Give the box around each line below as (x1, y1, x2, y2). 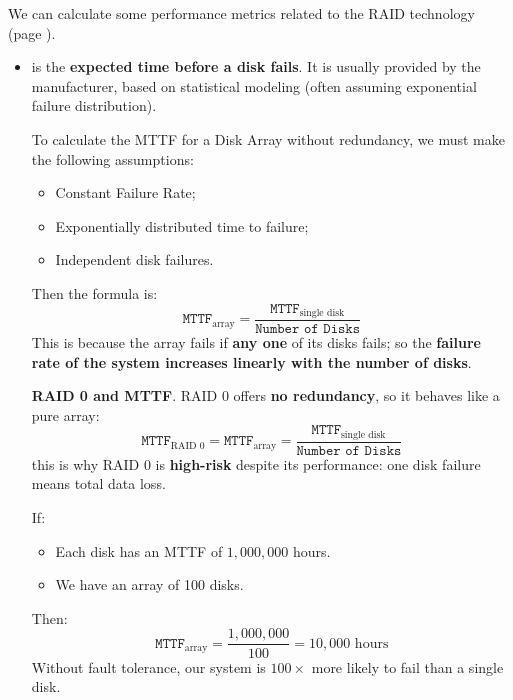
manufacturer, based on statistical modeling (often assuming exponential (31, 75, 477, 96)
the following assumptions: (31, 148, 194, 169)
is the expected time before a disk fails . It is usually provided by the (31, 56, 481, 77)
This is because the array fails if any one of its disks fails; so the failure (31, 332, 481, 353)
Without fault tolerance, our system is (31, 656, 266, 677)
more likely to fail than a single (311, 656, 504, 677)
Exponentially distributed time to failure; (55, 215, 309, 236)
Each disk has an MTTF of (55, 540, 223, 561)
